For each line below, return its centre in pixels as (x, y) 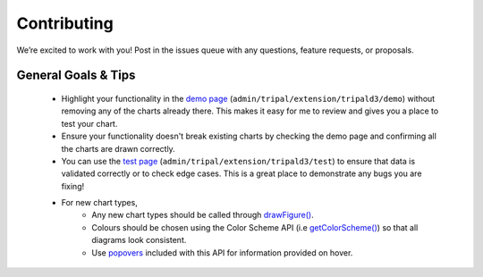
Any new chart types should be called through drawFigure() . (203, 215)
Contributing (65, 23)
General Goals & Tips (76, 76)
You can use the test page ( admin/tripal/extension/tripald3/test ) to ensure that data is (238, 161)
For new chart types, (99, 203)
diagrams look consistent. (139, 240)
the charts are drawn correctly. (119, 148)
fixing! (73, 186)
